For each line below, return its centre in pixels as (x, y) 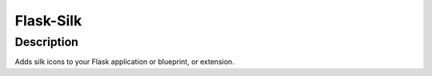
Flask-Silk (48, 21)
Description (47, 42)
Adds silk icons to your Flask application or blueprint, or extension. (125, 62)
